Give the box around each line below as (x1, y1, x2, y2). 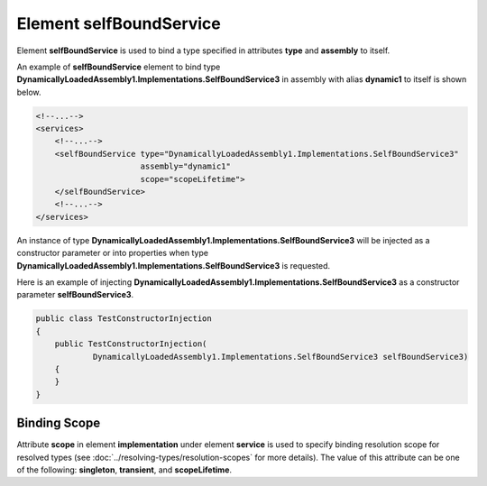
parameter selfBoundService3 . (16, 289, 134, 300)
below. (16, 87, 41, 97)
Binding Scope (16, 416, 101, 431)
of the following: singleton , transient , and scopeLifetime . (16, 464, 233, 475)
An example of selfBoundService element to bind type (16, 61, 221, 72)
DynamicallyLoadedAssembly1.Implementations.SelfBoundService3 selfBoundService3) (92, 352, 469, 362)
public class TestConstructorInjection (35, 314, 212, 324)
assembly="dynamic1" (140, 161, 232, 171)
